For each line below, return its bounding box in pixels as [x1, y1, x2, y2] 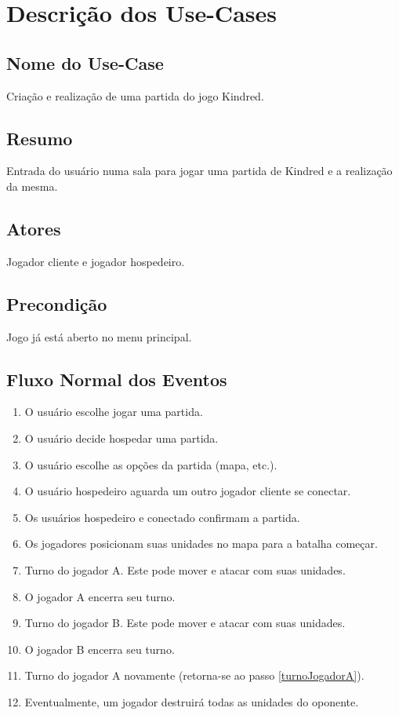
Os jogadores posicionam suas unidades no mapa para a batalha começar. [24, 535, 378, 552]
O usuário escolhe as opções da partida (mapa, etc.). [24, 456, 277, 472]
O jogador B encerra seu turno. [24, 640, 175, 657]
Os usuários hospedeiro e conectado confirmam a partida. [24, 509, 300, 525]
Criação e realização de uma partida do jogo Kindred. [6, 87, 264, 104]
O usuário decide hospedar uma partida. [24, 429, 219, 446]
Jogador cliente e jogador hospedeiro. [6, 253, 185, 269]
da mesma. [6, 177, 58, 194]
